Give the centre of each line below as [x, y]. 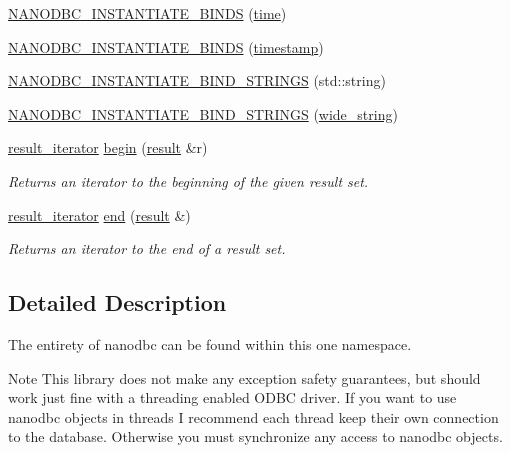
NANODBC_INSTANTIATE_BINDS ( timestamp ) [166, 46]
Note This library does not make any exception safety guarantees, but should [244, 377]
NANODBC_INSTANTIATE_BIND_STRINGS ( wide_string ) [203, 113]
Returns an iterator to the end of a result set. [147, 248]
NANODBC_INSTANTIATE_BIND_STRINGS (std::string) [197, 80]
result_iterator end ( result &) [99, 214]
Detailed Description [117, 302]
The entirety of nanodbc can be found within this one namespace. [210, 343]
